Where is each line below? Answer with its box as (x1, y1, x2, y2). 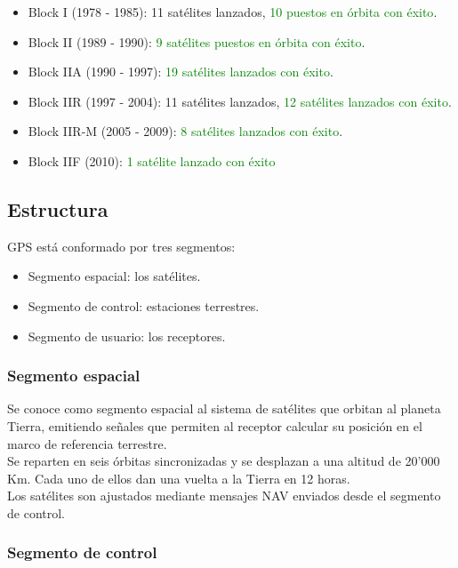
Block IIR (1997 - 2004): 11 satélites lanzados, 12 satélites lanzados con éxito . (28, 92, 452, 110)
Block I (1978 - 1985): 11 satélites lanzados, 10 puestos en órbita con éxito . (28, 3, 438, 20)
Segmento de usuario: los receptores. (28, 326, 226, 345)
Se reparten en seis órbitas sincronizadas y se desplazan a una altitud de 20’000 (7, 452, 440, 470)
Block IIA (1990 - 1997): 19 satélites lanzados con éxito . (28, 62, 333, 81)
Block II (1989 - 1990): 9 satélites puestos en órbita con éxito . (28, 32, 366, 51)
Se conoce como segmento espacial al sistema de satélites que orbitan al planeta (7, 399, 441, 418)
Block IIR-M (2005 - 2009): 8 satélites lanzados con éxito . (28, 122, 343, 140)
